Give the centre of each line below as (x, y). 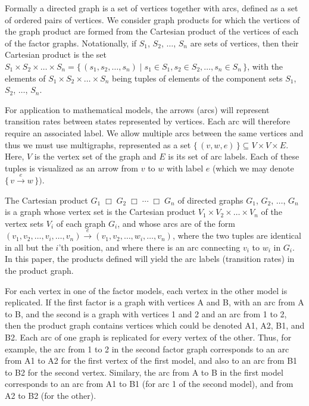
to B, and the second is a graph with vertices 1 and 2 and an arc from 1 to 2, (146, 313)
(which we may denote (253, 168)
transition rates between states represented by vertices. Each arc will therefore (148, 121)
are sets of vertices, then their (244, 43)
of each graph (81, 223)
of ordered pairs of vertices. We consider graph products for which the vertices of (152, 19)
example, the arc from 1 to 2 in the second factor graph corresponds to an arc (147, 349)
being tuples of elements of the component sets (197, 78)
